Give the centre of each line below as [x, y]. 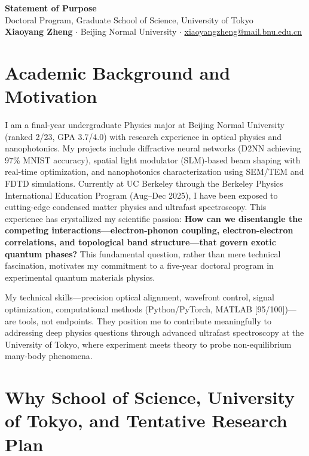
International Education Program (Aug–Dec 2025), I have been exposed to [141, 195]
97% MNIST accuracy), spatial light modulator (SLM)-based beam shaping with [153, 159]
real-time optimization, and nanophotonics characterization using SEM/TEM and [154, 171]
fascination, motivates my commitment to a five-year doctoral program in [139, 265]
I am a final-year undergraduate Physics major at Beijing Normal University [145, 125]
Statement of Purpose [51, 8]
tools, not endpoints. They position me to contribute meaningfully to [145, 320]
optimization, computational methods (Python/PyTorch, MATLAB [129, 309]
